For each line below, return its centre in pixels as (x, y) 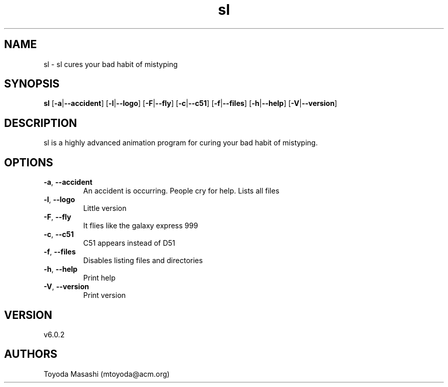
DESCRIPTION (41, 123)
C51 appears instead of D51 (129, 243)
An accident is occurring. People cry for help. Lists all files (181, 191)
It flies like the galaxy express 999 (141, 226)
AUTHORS (31, 354)
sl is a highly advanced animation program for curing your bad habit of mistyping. (181, 143)
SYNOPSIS (32, 84)
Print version (104, 295)
